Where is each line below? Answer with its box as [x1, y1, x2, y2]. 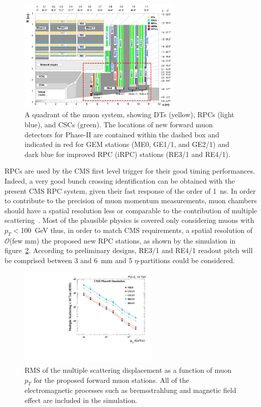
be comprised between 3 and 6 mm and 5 [5, 255, 133, 265]
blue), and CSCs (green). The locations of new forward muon [25, 119, 213, 130]
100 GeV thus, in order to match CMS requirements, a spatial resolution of [21, 224, 253, 235]
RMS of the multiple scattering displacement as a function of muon [25, 364, 232, 375]
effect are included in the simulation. [25, 394, 138, 405]
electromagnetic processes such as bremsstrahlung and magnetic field [25, 385, 236, 395]
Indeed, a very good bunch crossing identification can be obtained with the [5, 175, 235, 186]
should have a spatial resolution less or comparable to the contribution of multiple [5, 205, 257, 215]
